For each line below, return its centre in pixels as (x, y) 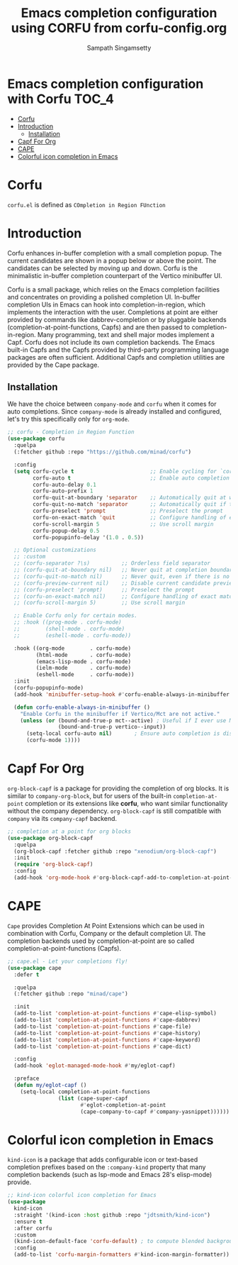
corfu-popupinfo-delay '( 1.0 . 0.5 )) (88, 537)
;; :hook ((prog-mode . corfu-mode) (68, 622)
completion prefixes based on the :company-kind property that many (107, 1167)
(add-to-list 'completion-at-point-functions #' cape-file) (103, 1027)
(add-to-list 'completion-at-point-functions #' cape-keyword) (107, 1040)
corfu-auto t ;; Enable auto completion (131, 478)
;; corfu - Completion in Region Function (71, 432)
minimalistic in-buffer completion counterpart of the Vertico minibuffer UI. (115, 275)
